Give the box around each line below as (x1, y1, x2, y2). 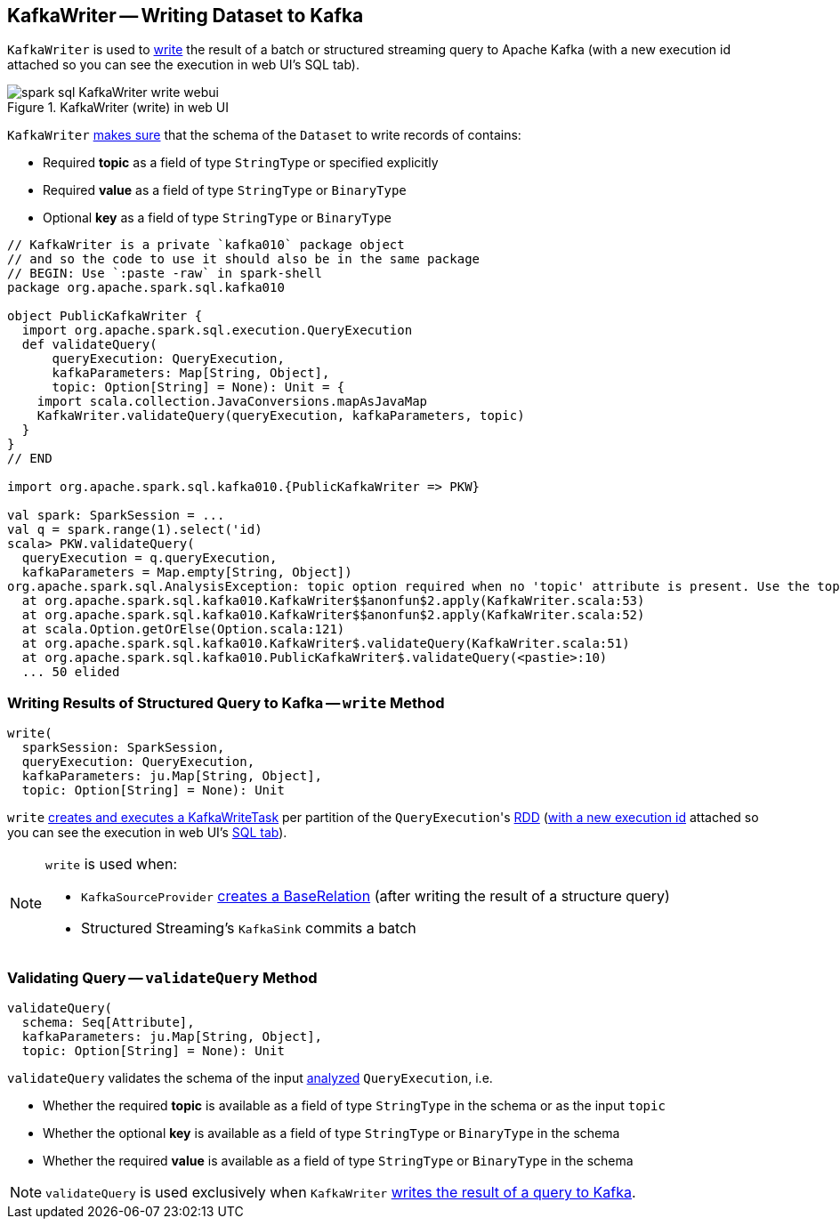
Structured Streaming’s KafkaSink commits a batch (81, 919, 416, 938)
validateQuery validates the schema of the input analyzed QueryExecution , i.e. (7, 1069, 493, 1085)
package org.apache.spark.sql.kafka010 (7, 280, 285, 295)
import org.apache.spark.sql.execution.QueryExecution (21, 323, 413, 338)
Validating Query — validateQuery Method (7, 968, 318, 987)
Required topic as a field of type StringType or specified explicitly (43, 155, 439, 171)
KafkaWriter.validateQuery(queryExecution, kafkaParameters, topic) (36, 408, 525, 423)
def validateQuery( (21, 337, 157, 352)
